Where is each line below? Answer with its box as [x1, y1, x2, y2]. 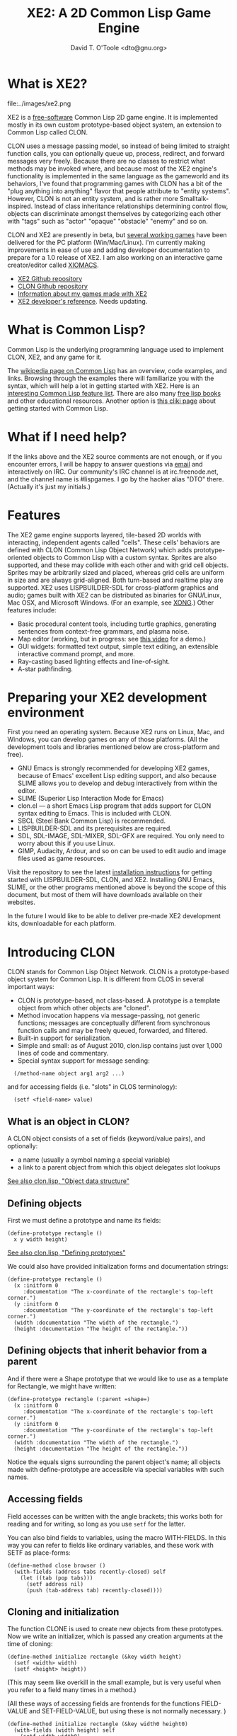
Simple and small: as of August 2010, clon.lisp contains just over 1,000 [17, 1041, 223, 1050]
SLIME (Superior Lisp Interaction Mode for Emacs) [17, 794, 164, 803]
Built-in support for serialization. [17, 1034, 112, 1042]
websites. [7, 898, 35, 907]
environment [7, 704, 85, 720]
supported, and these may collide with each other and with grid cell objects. [7, 561, 229, 569]
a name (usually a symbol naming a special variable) [17, 1155, 170, 1164]
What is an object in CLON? [7, 1115, 130, 1127]
